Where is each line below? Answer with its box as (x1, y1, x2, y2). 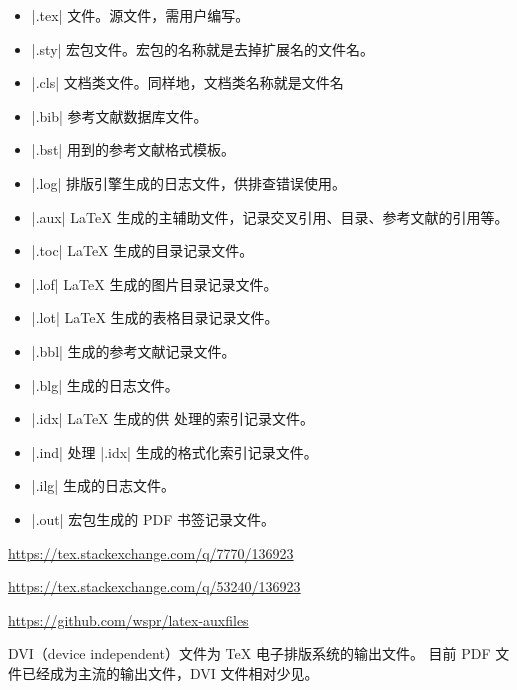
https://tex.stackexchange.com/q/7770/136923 (8, 542, 294, 563)
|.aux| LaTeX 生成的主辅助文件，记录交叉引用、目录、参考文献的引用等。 (31, 206, 509, 227)
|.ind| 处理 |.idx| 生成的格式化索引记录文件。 (31, 441, 318, 462)
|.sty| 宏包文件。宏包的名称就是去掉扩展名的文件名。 (31, 38, 375, 59)
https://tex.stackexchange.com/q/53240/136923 (8, 576, 301, 597)
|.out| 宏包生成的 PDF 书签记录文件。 (31, 508, 276, 529)
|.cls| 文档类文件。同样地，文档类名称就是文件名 (31, 72, 344, 93)
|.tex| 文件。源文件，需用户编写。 (31, 5, 250, 25)
